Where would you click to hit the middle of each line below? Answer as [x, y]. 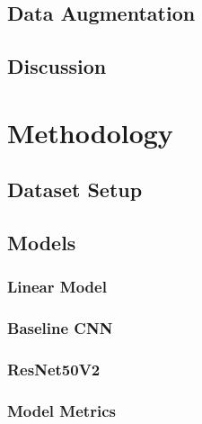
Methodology [90, 132]
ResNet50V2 [54, 370]
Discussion [57, 66]
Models [42, 243]
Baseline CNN [60, 328]
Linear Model [57, 287]
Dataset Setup [75, 189]
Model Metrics [61, 410]
